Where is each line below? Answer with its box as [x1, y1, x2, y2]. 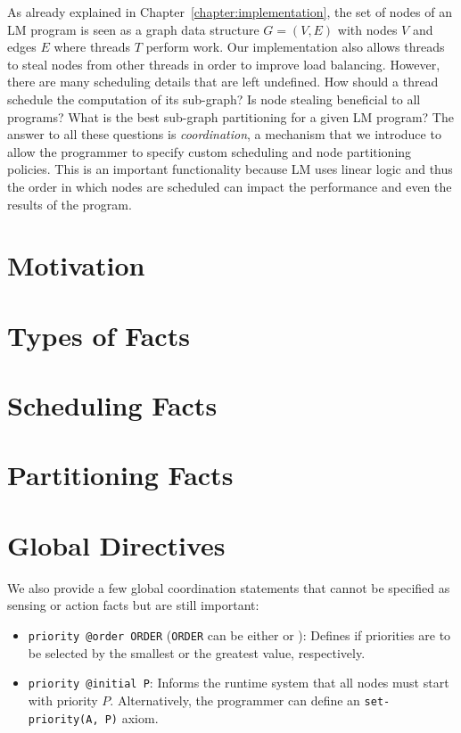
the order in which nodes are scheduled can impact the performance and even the [7, 177, 452, 195]
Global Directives [7, 526, 226, 563]
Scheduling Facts [7, 387, 218, 424]
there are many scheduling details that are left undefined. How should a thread [7, 72, 439, 91]
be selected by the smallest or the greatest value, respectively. [28, 643, 366, 662]
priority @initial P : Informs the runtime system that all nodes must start [28, 673, 449, 692]
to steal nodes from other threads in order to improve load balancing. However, [7, 54, 440, 73]
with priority [28, 690, 98, 709]
